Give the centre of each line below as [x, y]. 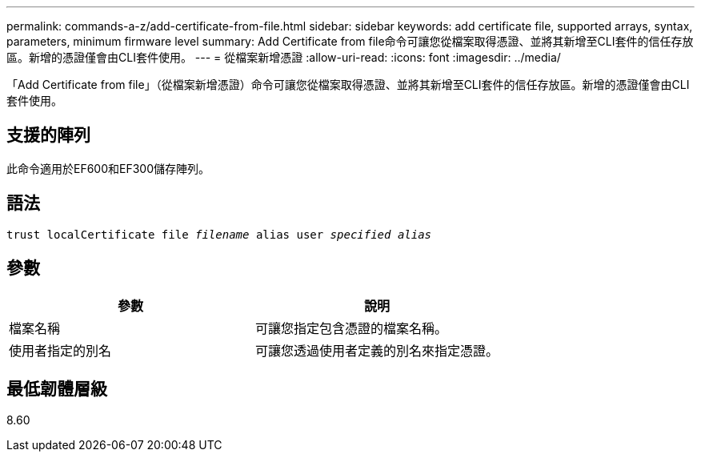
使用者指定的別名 [60, 350]
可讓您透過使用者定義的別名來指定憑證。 [377, 350]
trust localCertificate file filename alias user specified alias [219, 234]
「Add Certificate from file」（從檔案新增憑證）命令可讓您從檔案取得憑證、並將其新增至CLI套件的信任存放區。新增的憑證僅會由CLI [348, 84]
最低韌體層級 [57, 388]
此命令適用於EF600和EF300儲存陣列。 [108, 168]
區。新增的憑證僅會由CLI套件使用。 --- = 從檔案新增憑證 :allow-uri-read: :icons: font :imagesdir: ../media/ [284, 57]
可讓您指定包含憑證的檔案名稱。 [352, 328]
